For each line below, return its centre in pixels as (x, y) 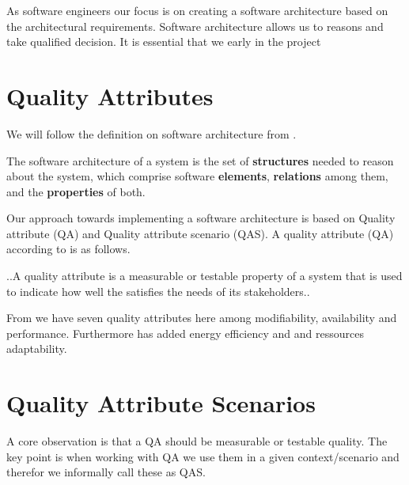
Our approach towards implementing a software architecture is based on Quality (201, 218)
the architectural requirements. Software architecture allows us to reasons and (195, 26)
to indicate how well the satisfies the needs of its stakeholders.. (158, 291)
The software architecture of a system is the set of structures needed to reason (200, 160)
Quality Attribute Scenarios (161, 403)
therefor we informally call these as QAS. (106, 472)
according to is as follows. (68, 249)
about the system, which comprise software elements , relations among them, (197, 176)
